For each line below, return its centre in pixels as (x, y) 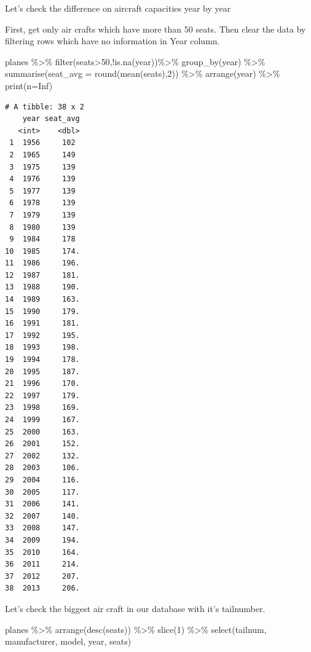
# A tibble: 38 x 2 (45, 107)
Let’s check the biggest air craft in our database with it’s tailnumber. (135, 608)
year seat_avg (51, 119)
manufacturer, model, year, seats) (68, 641)
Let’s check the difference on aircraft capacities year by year (118, 8)
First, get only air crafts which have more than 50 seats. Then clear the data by (155, 29)
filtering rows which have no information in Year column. (112, 41)
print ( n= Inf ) (29, 85)
